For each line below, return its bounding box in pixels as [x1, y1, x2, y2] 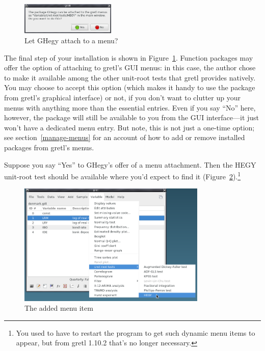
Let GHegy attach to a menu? [24, 35, 118, 45]
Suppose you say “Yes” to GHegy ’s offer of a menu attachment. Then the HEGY [4, 159, 256, 170]
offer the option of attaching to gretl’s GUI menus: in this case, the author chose [4, 62, 256, 73]
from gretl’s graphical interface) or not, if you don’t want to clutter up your [4, 92, 241, 102]
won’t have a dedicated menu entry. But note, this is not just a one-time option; [4, 122, 255, 132]
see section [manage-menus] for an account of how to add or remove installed [4, 132, 245, 143]
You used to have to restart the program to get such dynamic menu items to [16, 327, 255, 338]
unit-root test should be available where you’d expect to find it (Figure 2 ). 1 [4, 170, 241, 181]
